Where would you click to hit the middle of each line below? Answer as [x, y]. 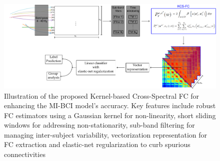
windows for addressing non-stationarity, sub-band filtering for [99, 125]
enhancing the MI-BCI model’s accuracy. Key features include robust [110, 105]
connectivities [25, 154]
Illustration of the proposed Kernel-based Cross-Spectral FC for [102, 95]
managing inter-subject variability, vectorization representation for [106, 134]
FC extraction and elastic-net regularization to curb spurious [97, 144]
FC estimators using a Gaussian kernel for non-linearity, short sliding [110, 115]
